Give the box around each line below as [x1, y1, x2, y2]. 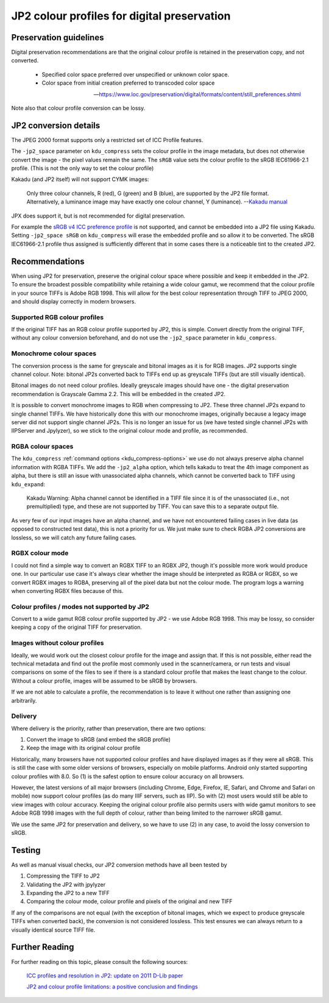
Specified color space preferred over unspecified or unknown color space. [41, 71, 230, 78]
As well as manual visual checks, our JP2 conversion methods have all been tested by [11, 861, 228, 868]
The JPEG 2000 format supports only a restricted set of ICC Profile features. [11, 136, 203, 143]
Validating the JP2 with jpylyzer [26, 881, 106, 888]
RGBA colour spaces [11, 442, 74, 451]
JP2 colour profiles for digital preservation [11, 9, 231, 23]
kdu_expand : [11, 480, 46, 487]
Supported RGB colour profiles [11, 313, 104, 321]
